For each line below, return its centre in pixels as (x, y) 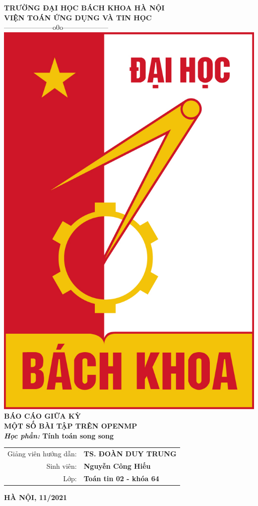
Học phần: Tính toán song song (59, 435)
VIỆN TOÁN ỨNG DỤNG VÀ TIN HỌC (78, 17)
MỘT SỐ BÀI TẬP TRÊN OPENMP (71, 425)
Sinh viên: (62, 466)
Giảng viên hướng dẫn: (42, 453)
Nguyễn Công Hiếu (117, 466)
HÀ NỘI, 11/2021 (36, 497)
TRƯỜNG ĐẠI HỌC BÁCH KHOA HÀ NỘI (84, 7)
